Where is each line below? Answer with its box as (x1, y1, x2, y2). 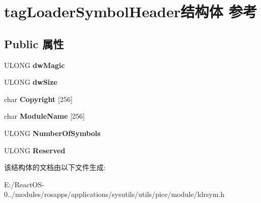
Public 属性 (4, 36, 64, 51)
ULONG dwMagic (4, 59, 65, 70)
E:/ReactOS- (4, 179, 44, 189)
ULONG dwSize (4, 77, 57, 87)
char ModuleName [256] (4, 111, 85, 121)
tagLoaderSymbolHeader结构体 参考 (4, 1, 257, 22)
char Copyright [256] (4, 93, 73, 104)
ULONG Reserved (4, 145, 66, 155)
